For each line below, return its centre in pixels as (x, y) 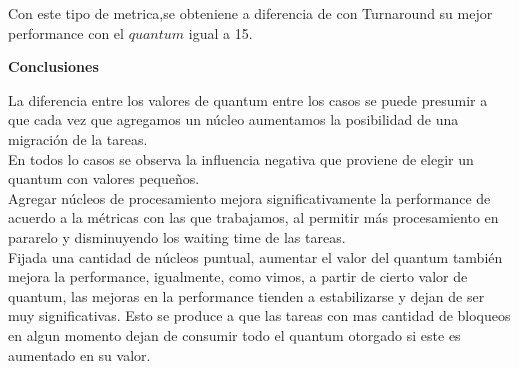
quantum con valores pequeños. (104, 178)
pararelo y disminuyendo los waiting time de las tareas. (177, 236)
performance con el (66, 32)
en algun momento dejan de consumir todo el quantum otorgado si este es (234, 334)
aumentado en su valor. (79, 354)
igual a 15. (220, 32)
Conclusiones (53, 66)
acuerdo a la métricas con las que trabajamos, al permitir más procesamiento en (253, 217)
